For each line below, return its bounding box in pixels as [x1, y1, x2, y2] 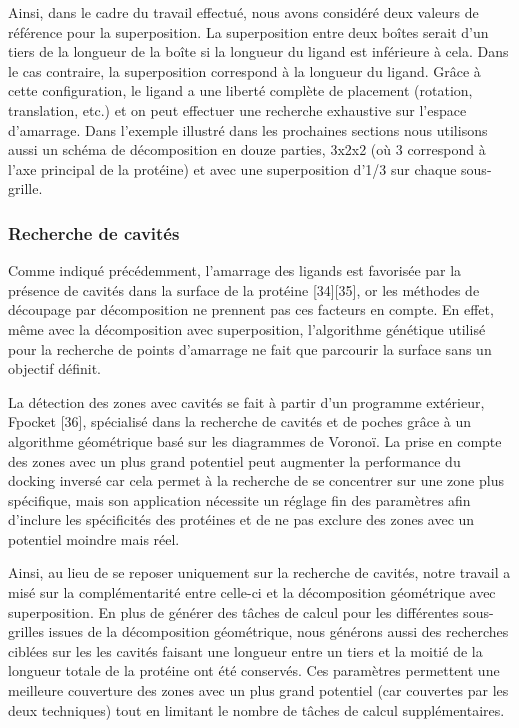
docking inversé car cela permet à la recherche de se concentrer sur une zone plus [8, 470, 504, 491]
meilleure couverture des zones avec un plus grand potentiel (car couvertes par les [8, 680, 509, 701]
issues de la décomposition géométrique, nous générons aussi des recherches [48, 621, 509, 642]
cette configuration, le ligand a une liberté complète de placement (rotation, [8, 80, 473, 101]
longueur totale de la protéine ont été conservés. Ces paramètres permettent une [8, 660, 500, 681]
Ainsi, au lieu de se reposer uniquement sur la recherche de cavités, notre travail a [8, 562, 511, 583]
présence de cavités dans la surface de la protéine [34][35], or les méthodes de [8, 279, 480, 300]
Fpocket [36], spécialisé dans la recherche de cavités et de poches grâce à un [8, 411, 472, 432]
